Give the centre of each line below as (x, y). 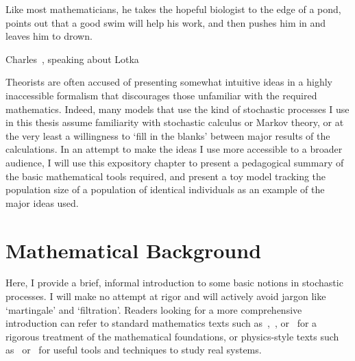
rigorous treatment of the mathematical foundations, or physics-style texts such (172, 336)
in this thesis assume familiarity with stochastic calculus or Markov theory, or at (175, 122)
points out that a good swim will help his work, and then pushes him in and (166, 22)
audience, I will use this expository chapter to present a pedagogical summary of (175, 162)
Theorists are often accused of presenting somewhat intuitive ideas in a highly (169, 82)
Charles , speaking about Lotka (72, 59)
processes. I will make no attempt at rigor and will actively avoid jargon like (166, 296)
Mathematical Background (134, 250)
